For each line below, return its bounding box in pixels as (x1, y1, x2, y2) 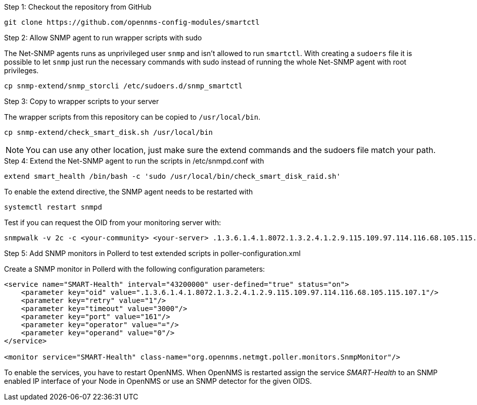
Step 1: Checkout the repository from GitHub (4, 3, 152, 11)
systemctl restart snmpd (4, 203, 102, 211)
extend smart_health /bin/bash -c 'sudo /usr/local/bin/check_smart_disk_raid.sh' (4, 172, 341, 180)
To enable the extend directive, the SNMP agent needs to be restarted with (4, 187, 253, 196)
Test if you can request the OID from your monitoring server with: (4, 218, 221, 227)
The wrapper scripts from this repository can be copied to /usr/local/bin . (4, 113, 261, 121)
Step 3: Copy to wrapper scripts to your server (4, 97, 159, 106)
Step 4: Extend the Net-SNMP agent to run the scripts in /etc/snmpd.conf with (4, 157, 264, 165)
